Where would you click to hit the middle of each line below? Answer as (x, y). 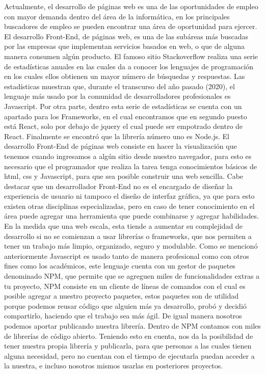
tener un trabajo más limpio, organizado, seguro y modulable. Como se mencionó (131, 246)
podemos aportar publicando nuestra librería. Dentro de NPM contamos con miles (132, 326)
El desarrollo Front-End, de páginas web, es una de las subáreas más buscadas (126, 36)
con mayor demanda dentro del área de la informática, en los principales (117, 16)
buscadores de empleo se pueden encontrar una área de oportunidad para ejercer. (131, 26)
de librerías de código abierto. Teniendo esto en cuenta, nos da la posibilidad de (129, 336)
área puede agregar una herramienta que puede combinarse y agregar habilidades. (131, 216)
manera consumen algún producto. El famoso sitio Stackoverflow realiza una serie (131, 56)
